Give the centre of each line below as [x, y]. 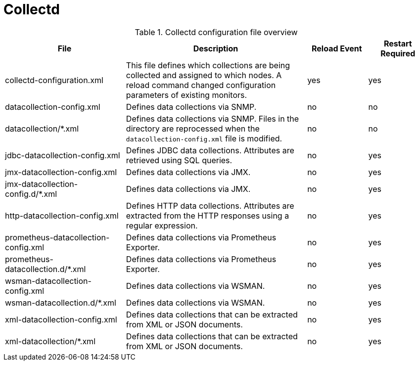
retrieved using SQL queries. [179, 160]
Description [216, 48]
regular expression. [162, 225]
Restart [398, 43]
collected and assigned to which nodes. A [204, 75]
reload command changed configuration [201, 85]
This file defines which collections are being [208, 65]
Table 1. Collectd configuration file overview [216, 32]
